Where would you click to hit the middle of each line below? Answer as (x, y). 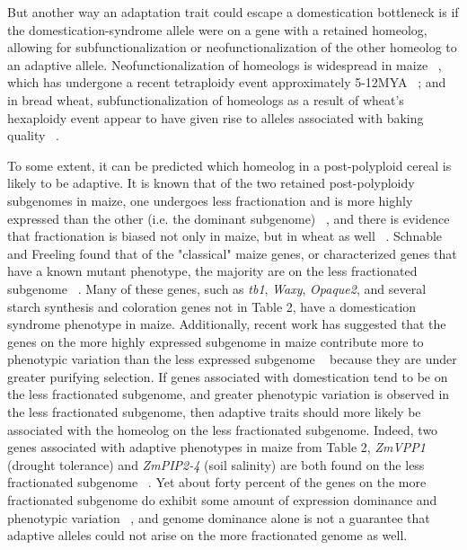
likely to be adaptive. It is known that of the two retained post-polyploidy (211, 183)
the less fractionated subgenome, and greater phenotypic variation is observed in (229, 394)
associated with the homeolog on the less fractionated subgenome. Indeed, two (223, 429)
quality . (33, 135)
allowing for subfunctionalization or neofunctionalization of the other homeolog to (232, 47)
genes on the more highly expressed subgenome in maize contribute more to (216, 341)
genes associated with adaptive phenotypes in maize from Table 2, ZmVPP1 (217, 447)
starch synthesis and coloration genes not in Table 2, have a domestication (212, 306)
